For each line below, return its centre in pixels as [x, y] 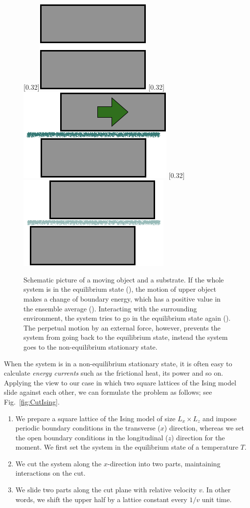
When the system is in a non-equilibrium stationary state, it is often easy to [118, 363]
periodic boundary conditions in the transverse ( [88, 428]
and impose [220, 418]
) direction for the [198, 437]
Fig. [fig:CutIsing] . [32, 401]
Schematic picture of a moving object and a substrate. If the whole [124, 279]
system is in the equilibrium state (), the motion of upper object [120, 289]
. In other [216, 490]
